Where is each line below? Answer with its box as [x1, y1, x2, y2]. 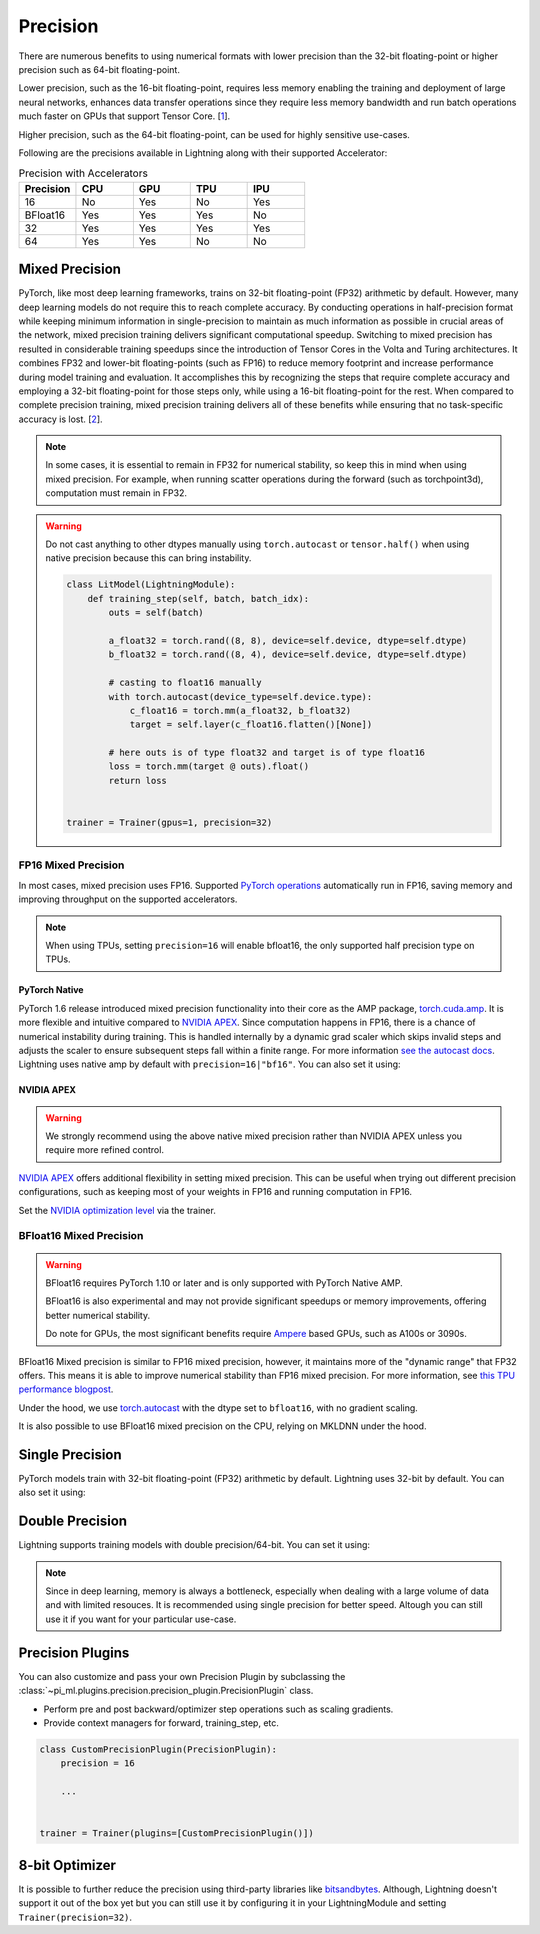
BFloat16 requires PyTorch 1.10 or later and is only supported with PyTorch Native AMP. [45, 1276, 404, 1289]
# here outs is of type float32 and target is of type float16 [108, 747, 425, 759]
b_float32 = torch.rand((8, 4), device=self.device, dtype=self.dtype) [108, 649, 468, 660]
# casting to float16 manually [108, 677, 262, 689]
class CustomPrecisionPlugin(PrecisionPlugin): [39, 1743, 277, 1755]
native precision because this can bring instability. [45, 552, 252, 564]
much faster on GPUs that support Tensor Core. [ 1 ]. [18, 110, 231, 122]
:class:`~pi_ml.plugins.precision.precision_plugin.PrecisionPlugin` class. [18, 1685, 314, 1697]
